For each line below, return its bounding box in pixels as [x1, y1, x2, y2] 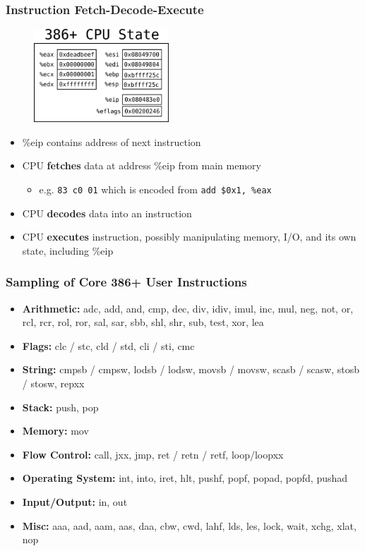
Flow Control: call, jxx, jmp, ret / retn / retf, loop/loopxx [22, 447, 284, 461]
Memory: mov [22, 423, 89, 438]
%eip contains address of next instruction [22, 134, 201, 149]
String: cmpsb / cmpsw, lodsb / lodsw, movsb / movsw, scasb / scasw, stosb [22, 362, 359, 377]
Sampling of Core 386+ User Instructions [6, 273, 247, 291]
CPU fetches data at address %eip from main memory [22, 158, 261, 173]
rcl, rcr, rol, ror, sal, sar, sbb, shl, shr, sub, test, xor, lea [22, 315, 264, 329]
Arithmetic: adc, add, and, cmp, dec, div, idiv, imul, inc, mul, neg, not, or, [22, 301, 354, 315]
